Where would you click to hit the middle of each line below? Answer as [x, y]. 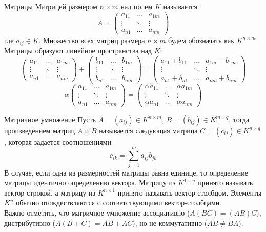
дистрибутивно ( [30, 223]
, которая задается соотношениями [58, 141]
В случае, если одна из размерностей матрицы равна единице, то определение [126, 172]
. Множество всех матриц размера [92, 40]
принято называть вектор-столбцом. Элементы [190, 192]
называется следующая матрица [148, 130]
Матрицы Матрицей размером [51, 6]
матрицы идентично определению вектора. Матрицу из [90, 182]
